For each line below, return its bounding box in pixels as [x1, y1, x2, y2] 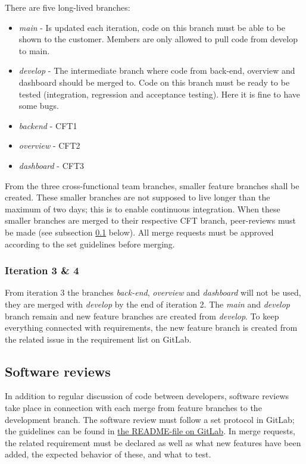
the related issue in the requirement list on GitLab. [5, 333, 192, 345]
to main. [18, 44, 50, 57]
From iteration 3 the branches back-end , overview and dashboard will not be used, [5, 286, 301, 299]
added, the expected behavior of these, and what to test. [5, 448, 211, 460]
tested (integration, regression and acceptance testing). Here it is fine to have [18, 87, 301, 100]
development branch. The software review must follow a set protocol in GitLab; [5, 413, 295, 425]
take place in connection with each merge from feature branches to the [5, 402, 262, 414]
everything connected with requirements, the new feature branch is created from [5, 321, 298, 334]
